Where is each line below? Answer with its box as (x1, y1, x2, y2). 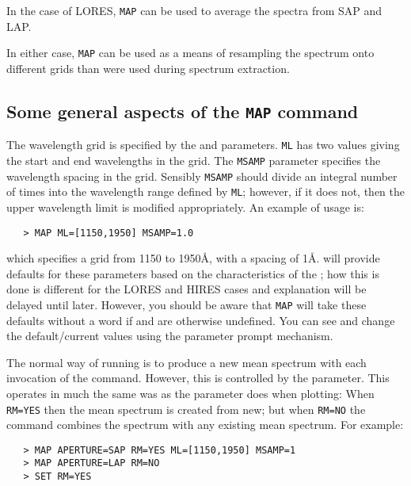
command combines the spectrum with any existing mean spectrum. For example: (6, 416, 404, 433)
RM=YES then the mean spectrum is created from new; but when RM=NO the (6, 400, 366, 417)
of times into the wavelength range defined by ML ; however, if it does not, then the (6, 183, 405, 200)
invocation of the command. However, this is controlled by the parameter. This (6, 369, 390, 386)
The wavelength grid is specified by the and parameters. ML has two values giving (6, 136, 400, 153)
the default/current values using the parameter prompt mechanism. (6, 327, 333, 344)
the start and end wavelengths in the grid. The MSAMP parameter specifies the (6, 151, 381, 168)
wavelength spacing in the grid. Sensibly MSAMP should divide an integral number (6, 167, 398, 184)
